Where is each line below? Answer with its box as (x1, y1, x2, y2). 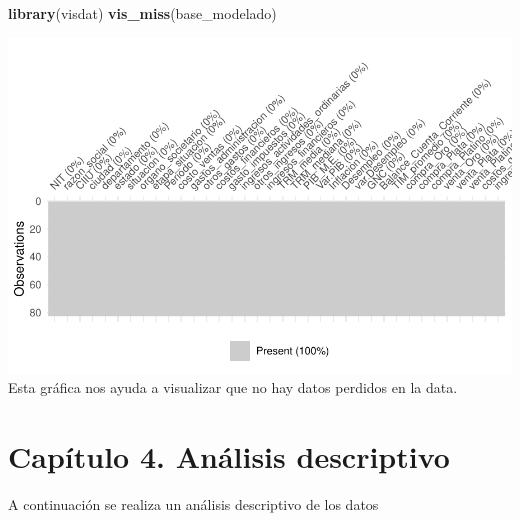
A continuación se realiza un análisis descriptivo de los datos (8, 493, 379, 514)
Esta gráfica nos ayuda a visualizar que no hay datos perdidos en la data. (8, 377, 458, 398)
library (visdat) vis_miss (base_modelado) (8, 3, 277, 23)
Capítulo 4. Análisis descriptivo (8, 435, 450, 476)
